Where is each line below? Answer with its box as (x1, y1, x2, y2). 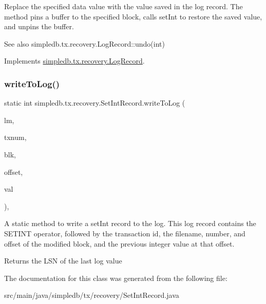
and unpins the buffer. (4, 21, 74, 32)
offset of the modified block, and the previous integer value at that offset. (4, 238, 235, 249)
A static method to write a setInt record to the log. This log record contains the (4, 218, 256, 229)
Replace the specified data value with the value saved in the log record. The (4, 1, 243, 11)
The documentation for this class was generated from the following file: (4, 272, 227, 283)
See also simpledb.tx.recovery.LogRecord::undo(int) (4, 38, 165, 49)
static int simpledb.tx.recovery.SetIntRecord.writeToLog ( (4, 97, 185, 108)
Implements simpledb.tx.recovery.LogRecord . (4, 55, 145, 66)
